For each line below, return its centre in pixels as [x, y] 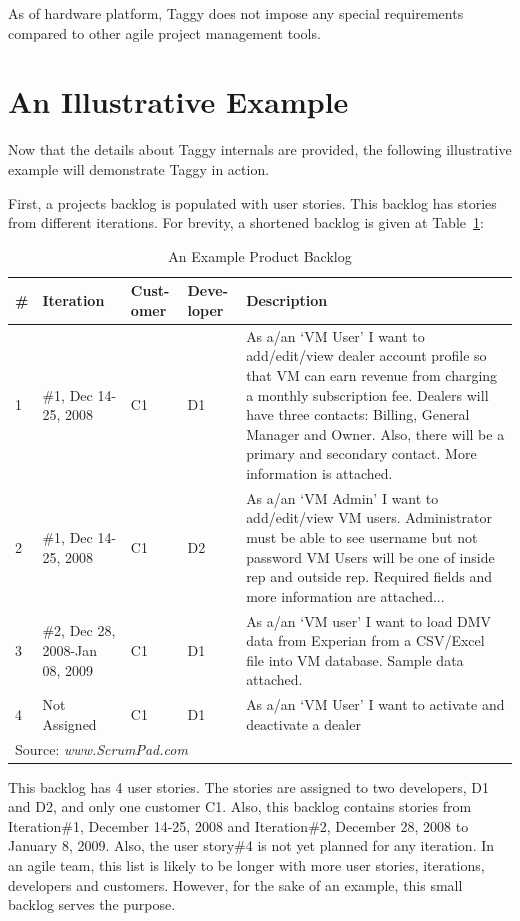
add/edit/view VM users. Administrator [369, 517]
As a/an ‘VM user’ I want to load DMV [369, 620]
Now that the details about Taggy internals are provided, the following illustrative [260, 149]
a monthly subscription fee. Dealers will [367, 394]
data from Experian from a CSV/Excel [365, 640]
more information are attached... [345, 595]
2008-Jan [70, 649]
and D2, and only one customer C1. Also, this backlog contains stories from [240, 806]
